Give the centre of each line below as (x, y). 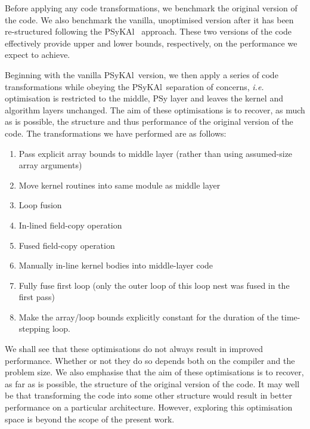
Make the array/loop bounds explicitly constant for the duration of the (148, 317)
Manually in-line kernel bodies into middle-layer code (116, 265)
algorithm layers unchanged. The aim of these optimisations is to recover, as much (155, 109)
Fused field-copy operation (67, 245)
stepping (34, 328)
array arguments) (50, 165)
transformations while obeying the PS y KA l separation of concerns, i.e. (134, 86)
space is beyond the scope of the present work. (90, 419)
